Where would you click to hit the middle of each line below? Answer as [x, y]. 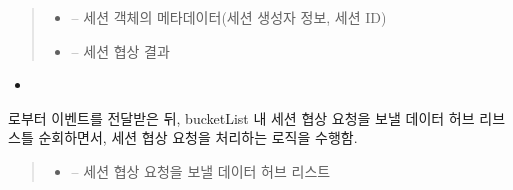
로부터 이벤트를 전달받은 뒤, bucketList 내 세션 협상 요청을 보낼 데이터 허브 [241, 117]
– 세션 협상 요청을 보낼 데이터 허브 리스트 [201, 170]
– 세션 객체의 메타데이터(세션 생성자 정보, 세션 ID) [229, 17]
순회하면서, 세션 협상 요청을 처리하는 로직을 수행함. [198, 137]
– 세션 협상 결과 [120, 50]
